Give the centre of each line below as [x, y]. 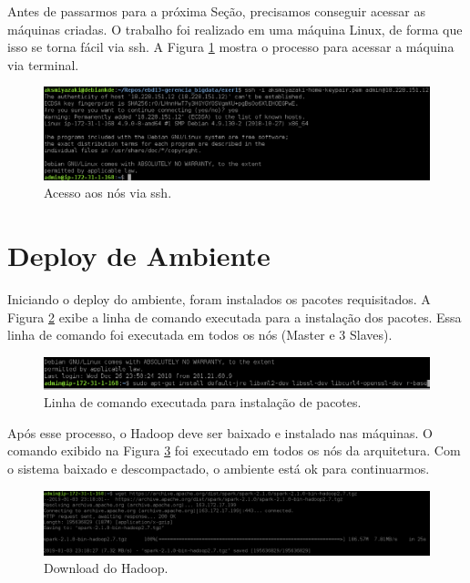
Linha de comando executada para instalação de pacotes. [203, 402]
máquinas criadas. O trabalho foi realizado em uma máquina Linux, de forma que [235, 29]
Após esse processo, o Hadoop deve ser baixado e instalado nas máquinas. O [220, 432]
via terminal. [43, 64]
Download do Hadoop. [106, 568]
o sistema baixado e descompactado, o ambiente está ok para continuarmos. [219, 469]
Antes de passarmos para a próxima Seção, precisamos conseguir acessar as [217, 11]
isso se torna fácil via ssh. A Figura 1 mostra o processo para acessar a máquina [231, 47]
